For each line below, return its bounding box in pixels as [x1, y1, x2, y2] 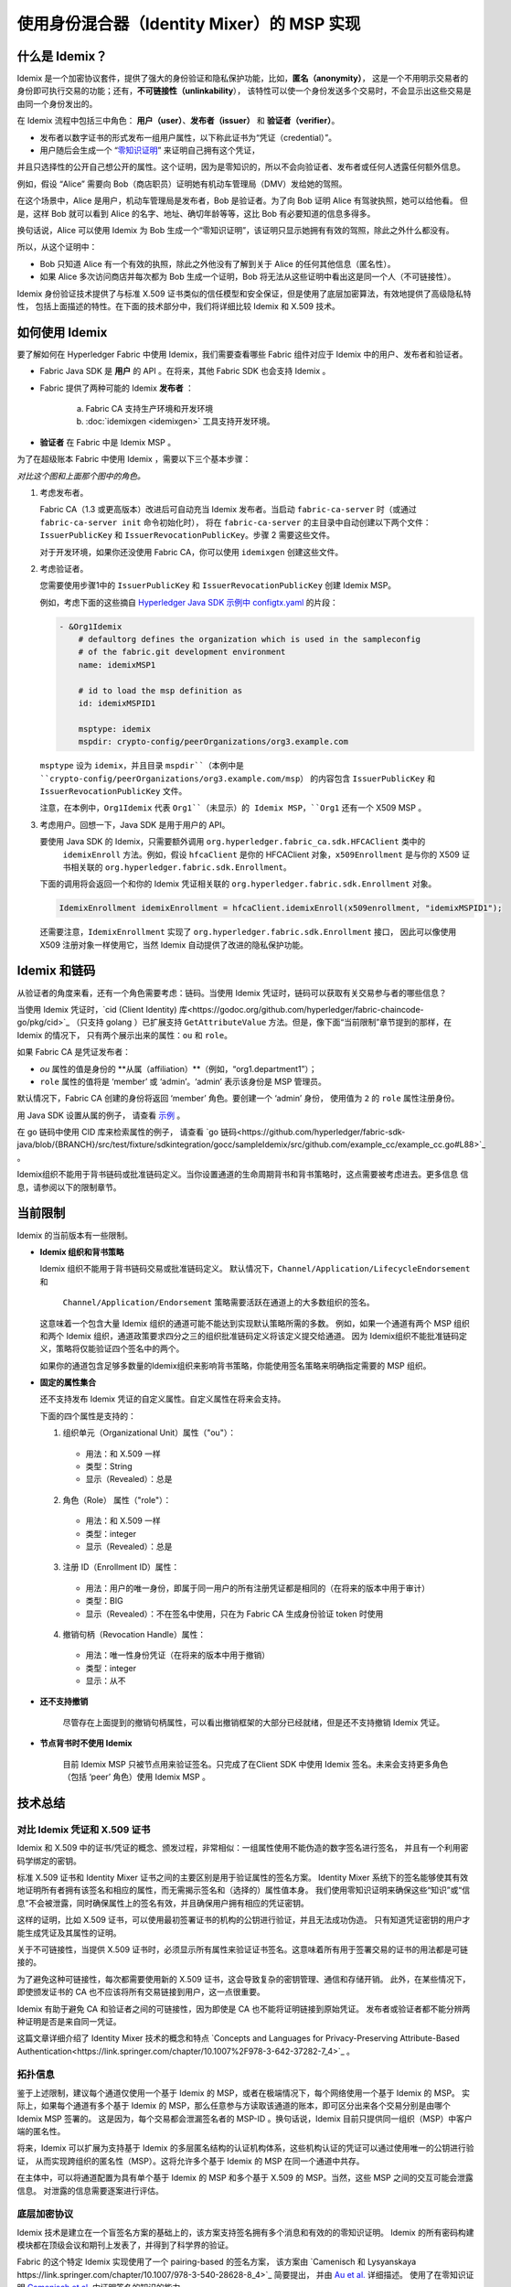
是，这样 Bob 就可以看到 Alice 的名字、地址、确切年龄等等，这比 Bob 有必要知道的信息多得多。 [16, 208, 376, 219]
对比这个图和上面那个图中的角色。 [16, 470, 145, 481]
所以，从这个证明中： [16, 242, 98, 252]
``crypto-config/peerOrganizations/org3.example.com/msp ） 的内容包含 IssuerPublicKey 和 [39, 773, 436, 784]
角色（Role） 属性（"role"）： [62, 1494, 172, 1505]
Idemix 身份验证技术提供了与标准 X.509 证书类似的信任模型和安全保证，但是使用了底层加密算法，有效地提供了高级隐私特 [16, 288, 472, 299]
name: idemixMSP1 [78, 660, 156, 670]
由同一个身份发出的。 [16, 98, 98, 109]
